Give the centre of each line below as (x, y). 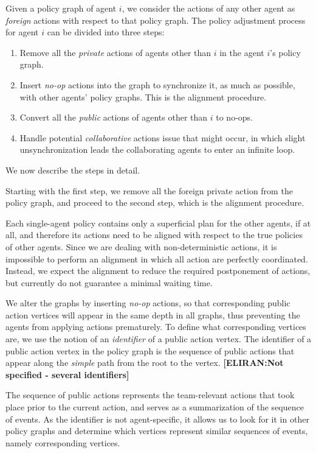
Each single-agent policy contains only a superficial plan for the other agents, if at (158, 223)
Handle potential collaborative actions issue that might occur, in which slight (163, 137)
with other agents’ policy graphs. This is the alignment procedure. (143, 97)
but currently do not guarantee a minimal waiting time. (109, 282)
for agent (22, 32)
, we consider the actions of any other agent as (208, 8)
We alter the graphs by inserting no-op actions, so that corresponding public (148, 303)
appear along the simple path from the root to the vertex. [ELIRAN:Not (145, 363)
